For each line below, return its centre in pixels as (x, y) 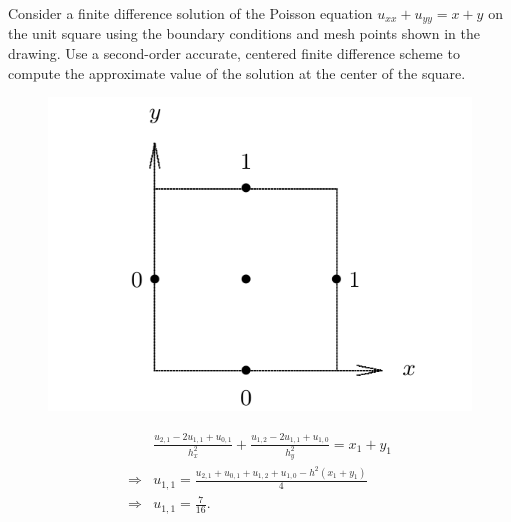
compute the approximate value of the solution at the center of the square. (237, 72)
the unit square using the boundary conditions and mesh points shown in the (244, 33)
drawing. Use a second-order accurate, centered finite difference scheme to (234, 53)
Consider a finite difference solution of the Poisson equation (190, 13)
